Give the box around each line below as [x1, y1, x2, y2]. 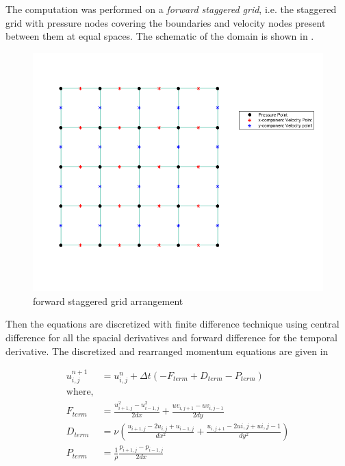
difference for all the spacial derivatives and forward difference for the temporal [5, 330, 338, 344]
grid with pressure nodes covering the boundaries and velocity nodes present [5, 15, 326, 29]
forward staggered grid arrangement [33, 293, 183, 308]
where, [66, 387, 94, 397]
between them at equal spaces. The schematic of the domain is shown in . [5, 29, 314, 43]
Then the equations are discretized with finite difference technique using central [5, 317, 340, 331]
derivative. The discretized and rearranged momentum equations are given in [5, 343, 329, 358]
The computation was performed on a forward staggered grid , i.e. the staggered [5, 2, 337, 16]
